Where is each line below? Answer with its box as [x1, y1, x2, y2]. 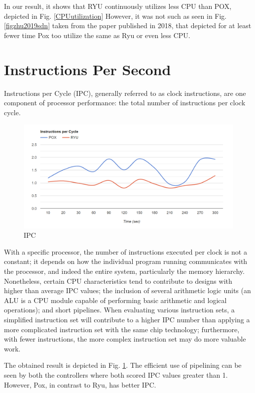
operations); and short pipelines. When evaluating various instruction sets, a [4, 305, 235, 315]
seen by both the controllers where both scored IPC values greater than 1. [4, 369, 228, 380]
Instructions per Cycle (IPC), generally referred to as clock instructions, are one [4, 87, 246, 98]
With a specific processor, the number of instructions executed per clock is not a [4, 246, 247, 257]
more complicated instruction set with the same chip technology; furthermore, [4, 324, 240, 334]
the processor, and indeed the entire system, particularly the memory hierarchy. [4, 266, 245, 276]
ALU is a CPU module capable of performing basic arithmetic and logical [4, 295, 227, 305]
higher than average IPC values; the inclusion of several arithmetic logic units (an [4, 285, 251, 296]
